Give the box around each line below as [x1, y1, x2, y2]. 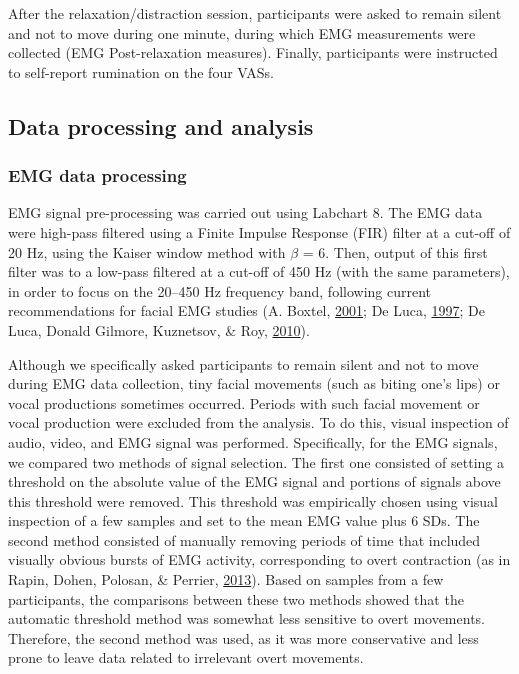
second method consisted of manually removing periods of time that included [8, 529, 481, 550]
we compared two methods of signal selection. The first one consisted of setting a [8, 451, 504, 472]
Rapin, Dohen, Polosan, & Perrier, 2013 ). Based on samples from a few [8, 569, 444, 590]
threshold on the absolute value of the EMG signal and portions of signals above [8, 471, 501, 492]
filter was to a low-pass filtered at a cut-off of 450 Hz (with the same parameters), [8, 261, 510, 282]
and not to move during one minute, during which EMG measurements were [8, 22, 476, 43]
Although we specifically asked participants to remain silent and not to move [8, 353, 479, 374]
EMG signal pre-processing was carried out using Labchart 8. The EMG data [8, 202, 483, 223]
